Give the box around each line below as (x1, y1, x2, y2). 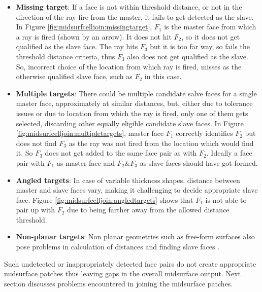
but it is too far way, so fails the (150, 41, 250, 52)
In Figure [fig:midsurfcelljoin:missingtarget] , (16, 21, 152, 32)
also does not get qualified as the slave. (127, 51, 248, 61)
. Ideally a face (206, 148, 252, 158)
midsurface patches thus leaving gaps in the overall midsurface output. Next (4, 268, 241, 279)
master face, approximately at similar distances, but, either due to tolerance (16, 98, 253, 108)
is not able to (205, 194, 247, 205)
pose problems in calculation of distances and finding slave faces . (16, 241, 220, 252)
